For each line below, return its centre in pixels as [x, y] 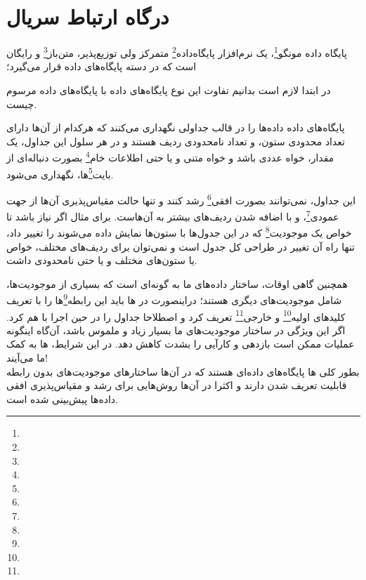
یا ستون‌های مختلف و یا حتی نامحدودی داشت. [102, 260]
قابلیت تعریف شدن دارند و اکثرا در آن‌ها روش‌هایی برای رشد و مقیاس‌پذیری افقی [177, 385]
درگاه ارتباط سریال [88, 17]
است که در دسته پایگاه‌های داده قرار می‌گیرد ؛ [102, 66]
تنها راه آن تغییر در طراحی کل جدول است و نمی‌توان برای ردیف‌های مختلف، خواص [181, 246]
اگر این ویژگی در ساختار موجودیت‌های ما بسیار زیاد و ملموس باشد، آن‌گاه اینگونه [176, 330]
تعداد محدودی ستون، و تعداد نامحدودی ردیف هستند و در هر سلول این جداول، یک [176, 141]
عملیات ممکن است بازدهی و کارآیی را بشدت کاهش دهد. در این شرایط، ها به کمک [181, 344]
